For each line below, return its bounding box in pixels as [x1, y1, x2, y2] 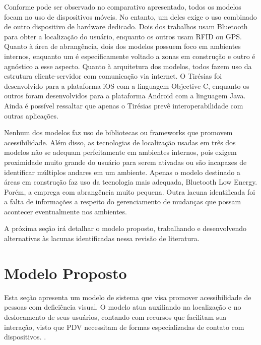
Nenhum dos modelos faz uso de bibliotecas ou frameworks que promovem [4, 127, 233, 138]
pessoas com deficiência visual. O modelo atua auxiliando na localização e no [4, 302, 241, 312]
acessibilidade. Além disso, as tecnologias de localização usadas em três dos [4, 137, 236, 147]
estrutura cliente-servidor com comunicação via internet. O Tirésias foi [4, 71, 222, 81]
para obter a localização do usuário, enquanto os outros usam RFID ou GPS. [4, 31, 242, 41]
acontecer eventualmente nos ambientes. [4, 206, 127, 216]
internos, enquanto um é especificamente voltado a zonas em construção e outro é [4, 50, 255, 61]
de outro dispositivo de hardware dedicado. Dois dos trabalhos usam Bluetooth [4, 21, 248, 32]
